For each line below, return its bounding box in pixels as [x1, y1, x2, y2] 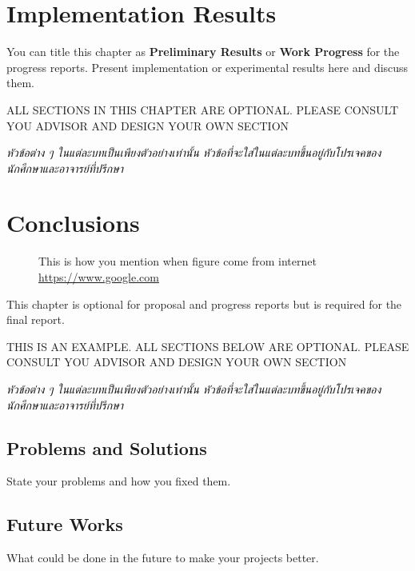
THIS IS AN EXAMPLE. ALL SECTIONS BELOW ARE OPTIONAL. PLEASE [6, 337, 409, 354]
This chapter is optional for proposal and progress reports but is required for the [6, 295, 402, 312]
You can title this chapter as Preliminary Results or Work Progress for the [6, 43, 400, 60]
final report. [6, 311, 65, 328]
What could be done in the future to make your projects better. [6, 549, 319, 566]
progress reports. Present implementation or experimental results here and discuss [6, 58, 409, 75]
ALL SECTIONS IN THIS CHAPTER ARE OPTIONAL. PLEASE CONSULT [6, 101, 399, 118]
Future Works [6, 512, 123, 537]
